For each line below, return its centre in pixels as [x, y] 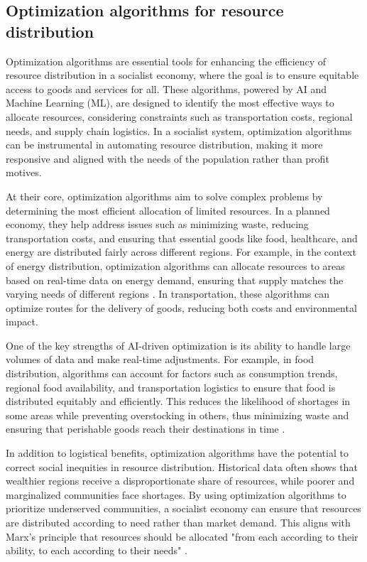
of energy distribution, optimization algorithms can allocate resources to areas [175, 265]
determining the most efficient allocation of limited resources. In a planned [168, 210]
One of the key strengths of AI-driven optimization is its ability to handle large [178, 345]
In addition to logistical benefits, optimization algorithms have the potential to [177, 453]
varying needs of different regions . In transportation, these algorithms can [168, 294]
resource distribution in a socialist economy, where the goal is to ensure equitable [182, 75]
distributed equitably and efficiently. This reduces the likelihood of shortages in [178, 401]
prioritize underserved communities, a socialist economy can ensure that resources [183, 508]
